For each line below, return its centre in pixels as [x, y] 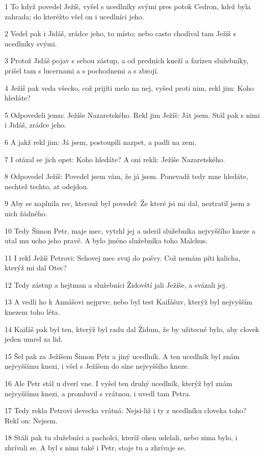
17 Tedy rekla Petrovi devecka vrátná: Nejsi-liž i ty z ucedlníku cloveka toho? [126, 410]
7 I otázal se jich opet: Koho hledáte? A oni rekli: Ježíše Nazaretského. [115, 159]
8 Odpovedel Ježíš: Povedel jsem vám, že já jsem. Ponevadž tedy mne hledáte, [126, 176]
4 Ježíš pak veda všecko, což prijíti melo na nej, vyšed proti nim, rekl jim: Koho [129, 87]
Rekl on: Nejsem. [31, 420]
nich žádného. [26, 213]
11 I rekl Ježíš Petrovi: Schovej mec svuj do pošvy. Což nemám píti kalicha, [123, 257]
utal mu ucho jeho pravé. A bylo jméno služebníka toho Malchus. [106, 240]
